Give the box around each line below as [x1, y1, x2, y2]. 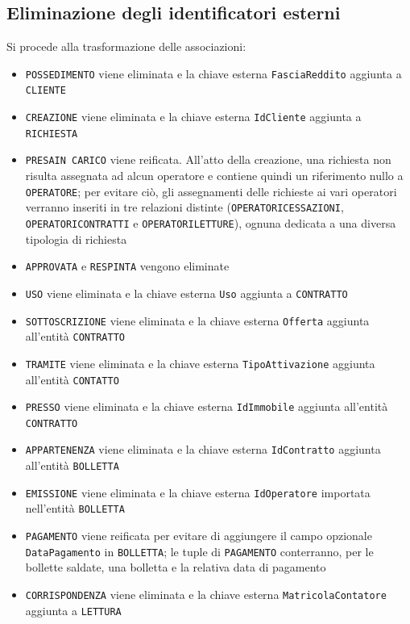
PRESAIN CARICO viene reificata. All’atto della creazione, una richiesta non [25, 151, 391, 168]
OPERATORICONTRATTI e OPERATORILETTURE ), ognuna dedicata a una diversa [25, 214, 396, 231]
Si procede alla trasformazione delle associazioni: [6, 38, 246, 55]
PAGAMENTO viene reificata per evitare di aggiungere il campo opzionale [25, 527, 372, 544]
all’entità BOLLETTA [25, 457, 119, 474]
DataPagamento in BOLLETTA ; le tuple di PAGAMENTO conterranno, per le [25, 542, 374, 559]
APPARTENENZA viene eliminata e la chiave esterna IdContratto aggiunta [25, 441, 381, 458]
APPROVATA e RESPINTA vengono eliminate [25, 258, 230, 274]
